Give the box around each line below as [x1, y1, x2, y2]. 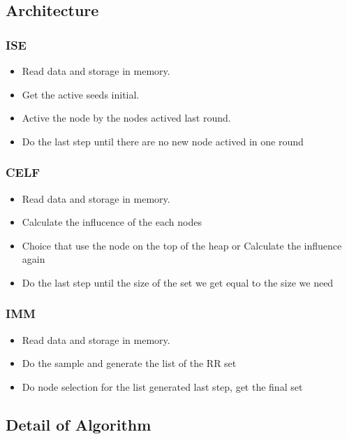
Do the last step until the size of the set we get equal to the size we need [22, 275, 334, 289]
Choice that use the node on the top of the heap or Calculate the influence [22, 238, 342, 252]
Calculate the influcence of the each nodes [22, 215, 202, 229]
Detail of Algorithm [6, 413, 152, 435]
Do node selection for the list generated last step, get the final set [22, 379, 303, 394]
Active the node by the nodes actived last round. [22, 110, 231, 125]
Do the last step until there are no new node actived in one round [22, 134, 304, 148]
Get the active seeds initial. [22, 87, 140, 101]
